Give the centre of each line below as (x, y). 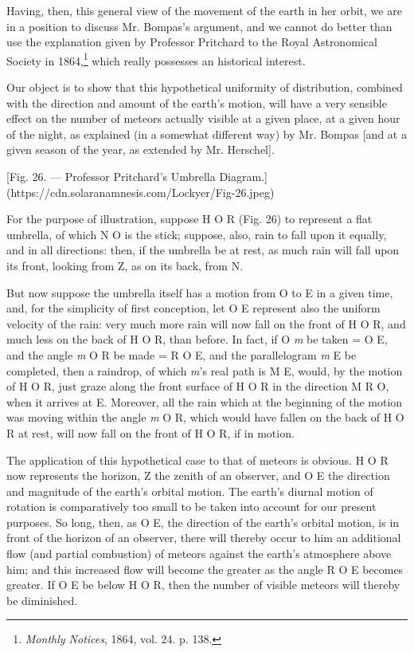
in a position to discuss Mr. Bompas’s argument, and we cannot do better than (199, 26)
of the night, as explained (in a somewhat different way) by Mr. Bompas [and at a (207, 134)
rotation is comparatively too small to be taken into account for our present (191, 507)
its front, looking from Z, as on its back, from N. (125, 265)
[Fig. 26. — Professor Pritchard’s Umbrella (111, 176)
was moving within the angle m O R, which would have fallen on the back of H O (205, 417)
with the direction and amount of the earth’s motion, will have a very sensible (197, 102)
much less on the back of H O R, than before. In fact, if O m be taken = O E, (197, 339)
